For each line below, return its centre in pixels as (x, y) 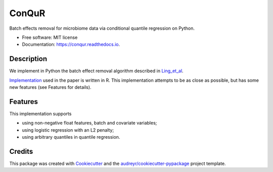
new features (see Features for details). (50, 87)
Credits (21, 151)
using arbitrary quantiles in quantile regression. (71, 137)
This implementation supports (40, 113)
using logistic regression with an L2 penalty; (68, 130)
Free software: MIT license (50, 37)
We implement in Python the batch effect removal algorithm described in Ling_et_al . (97, 71)
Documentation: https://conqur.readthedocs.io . (71, 44)
